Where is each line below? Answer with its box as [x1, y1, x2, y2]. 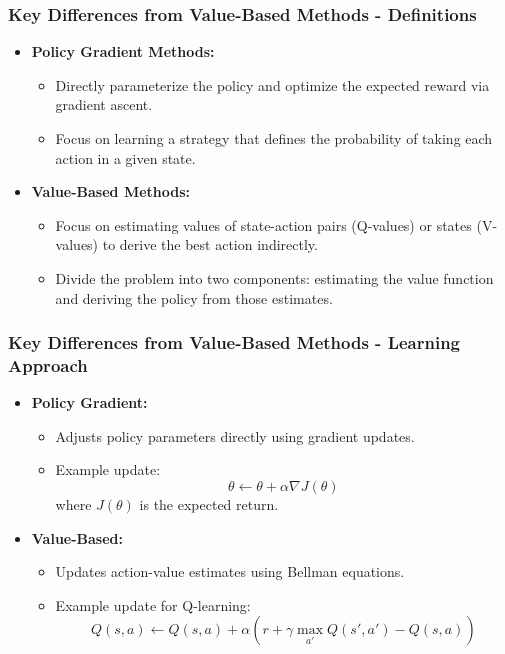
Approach [8, 353, 88, 377]
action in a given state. [55, 147, 196, 168]
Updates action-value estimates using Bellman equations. [55, 561, 405, 582]
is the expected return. [139, 494, 279, 515]
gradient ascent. [55, 94, 153, 115]
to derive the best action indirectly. [102, 234, 318, 255]
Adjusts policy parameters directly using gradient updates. [55, 425, 415, 446]
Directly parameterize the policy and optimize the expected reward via [55, 74, 490, 95]
